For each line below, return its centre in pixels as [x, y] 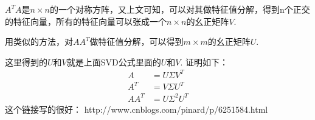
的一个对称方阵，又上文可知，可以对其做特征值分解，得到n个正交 [180, 9]
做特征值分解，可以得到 [137, 42]
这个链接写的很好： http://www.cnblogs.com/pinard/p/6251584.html [137, 109]
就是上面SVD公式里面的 [114, 62]
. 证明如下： [204, 62]
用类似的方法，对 [39, 42]
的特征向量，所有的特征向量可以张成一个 [86, 21]
